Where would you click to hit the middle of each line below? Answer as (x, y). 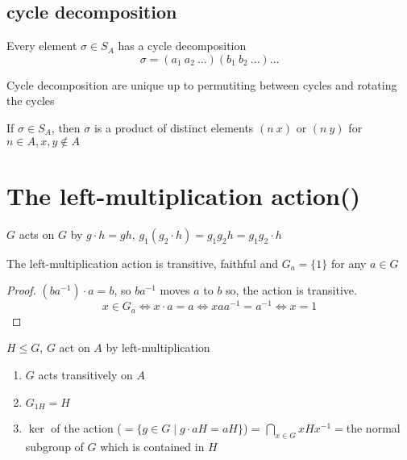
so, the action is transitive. (291, 290)
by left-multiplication (158, 347)
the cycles (31, 100)
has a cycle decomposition (182, 46)
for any (349, 263)
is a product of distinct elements (174, 127)
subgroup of (54, 446)
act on (75, 347)
